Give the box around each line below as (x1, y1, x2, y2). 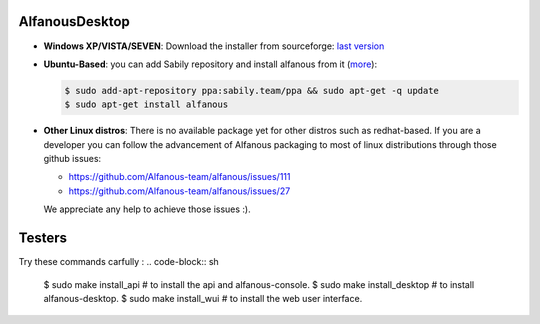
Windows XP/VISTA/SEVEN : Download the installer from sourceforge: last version (43, 40, 385, 52)
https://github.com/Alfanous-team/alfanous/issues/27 (68, 185, 291, 197)
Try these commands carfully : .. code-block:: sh (18, 256, 219, 268)
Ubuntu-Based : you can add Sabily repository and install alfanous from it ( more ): (43, 58, 378, 70)
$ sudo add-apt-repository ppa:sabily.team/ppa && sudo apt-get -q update (64, 85, 440, 96)
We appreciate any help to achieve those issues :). (43, 203, 251, 215)
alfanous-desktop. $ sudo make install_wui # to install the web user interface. (43, 292, 363, 304)
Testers (18, 230, 67, 247)
